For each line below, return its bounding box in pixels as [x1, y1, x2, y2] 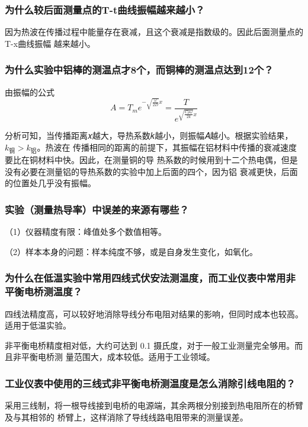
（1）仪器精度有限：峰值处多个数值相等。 [5, 225, 166, 238]
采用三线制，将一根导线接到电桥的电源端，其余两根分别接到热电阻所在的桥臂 [5, 399, 303, 412]
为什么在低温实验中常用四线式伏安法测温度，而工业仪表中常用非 [5, 270, 296, 285]
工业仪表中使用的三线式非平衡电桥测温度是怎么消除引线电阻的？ [5, 375, 296, 390]
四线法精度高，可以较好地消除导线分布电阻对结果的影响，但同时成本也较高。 [5, 307, 303, 320]
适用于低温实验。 [5, 319, 71, 332]
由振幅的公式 [5, 85, 54, 98]
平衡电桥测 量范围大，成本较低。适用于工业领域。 [21, 350, 215, 363]
